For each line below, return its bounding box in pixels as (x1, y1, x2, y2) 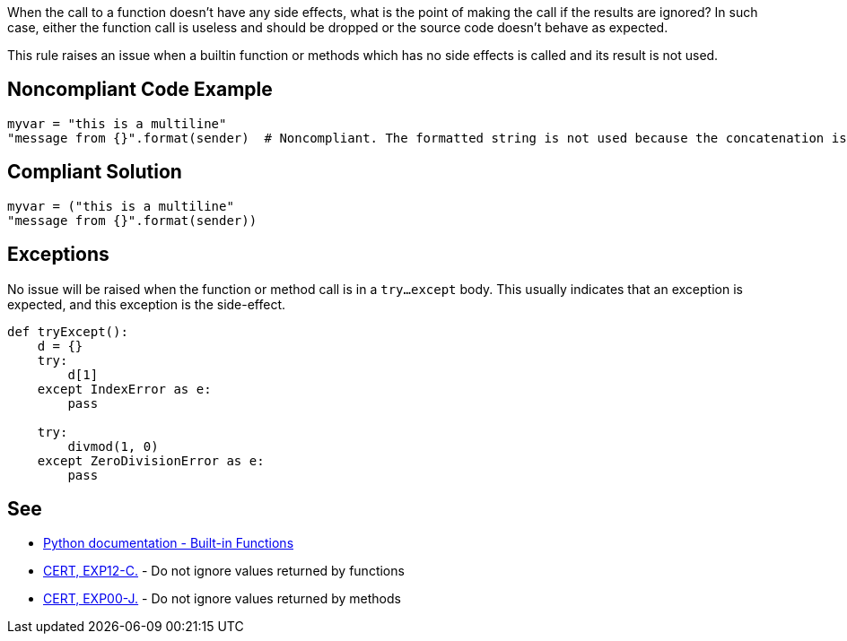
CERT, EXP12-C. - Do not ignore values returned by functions (43, 563, 405, 579)
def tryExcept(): (7, 324, 128, 339)
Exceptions (7, 243, 109, 266)
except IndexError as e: (37, 381, 212, 396)
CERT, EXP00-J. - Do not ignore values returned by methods (43, 591, 401, 607)
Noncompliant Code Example (7, 78, 273, 101)
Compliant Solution (7, 160, 182, 184)
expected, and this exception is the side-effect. (7, 296, 286, 312)
